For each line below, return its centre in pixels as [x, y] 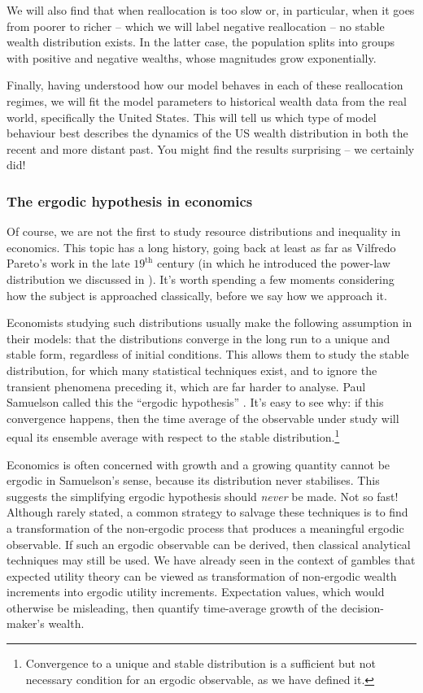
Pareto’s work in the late [68, 263]
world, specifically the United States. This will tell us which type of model [192, 117]
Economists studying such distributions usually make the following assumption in [209, 323]
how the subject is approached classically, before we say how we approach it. [197, 295]
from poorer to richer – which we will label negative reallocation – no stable [196, 26]
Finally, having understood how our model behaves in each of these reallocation [205, 85]
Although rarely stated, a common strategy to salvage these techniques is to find [207, 512]
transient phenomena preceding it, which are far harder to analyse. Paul [186, 386]
